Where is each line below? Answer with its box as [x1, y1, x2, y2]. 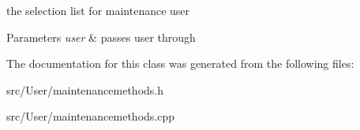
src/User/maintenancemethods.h [6, 81, 164, 98]
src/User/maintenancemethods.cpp [6, 108, 175, 124]
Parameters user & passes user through [6, 28, 196, 45]
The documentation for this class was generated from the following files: [6, 55, 354, 72]
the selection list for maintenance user [6, 2, 190, 18]
